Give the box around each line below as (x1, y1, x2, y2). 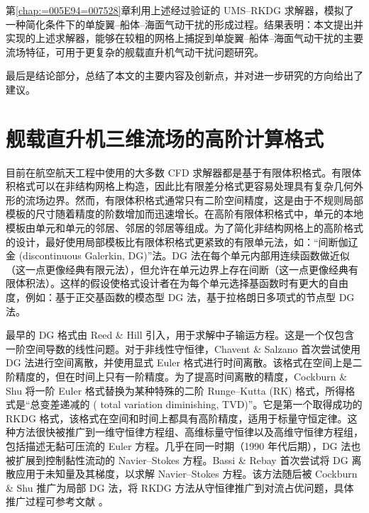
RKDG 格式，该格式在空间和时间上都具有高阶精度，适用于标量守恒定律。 (6, 410, 348, 425)
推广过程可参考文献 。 (6, 494, 109, 509)
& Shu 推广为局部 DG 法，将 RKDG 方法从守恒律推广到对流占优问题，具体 (6, 480, 354, 495)
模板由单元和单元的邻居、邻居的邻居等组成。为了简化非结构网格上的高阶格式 (6, 220, 363, 235)
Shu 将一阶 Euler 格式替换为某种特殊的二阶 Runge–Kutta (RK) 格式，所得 (6, 383, 346, 398)
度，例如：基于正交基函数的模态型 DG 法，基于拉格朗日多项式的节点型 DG (6, 290, 355, 305)
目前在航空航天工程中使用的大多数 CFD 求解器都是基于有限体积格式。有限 (6, 164, 352, 179)
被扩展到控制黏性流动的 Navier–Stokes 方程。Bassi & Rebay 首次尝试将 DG (6, 452, 348, 467)
